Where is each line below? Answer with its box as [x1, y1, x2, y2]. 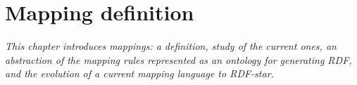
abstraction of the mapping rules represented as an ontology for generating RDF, [5, 52, 352, 67]
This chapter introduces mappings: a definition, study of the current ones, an [5, 39, 337, 53]
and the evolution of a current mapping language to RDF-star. [5, 66, 274, 81]
